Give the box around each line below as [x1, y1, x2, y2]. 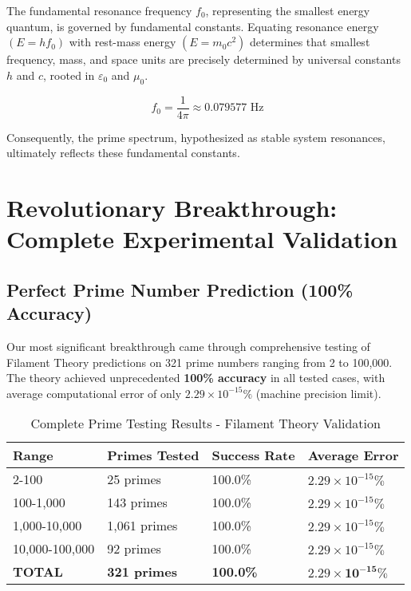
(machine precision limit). [255, 384, 381, 401]
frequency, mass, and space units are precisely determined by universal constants [6, 51, 401, 68]
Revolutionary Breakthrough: [6, 191, 338, 224]
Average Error [307, 446, 399, 465]
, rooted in [43, 66, 95, 83]
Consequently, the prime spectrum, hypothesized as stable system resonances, [6, 128, 385, 145]
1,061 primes [107, 516, 178, 535]
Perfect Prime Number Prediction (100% [6, 277, 354, 301]
